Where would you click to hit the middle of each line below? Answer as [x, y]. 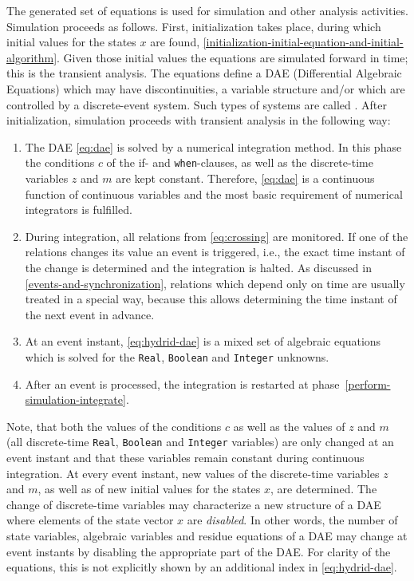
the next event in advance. [90, 314]
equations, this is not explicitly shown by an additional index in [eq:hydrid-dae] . [202, 567]
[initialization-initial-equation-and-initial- [303, 42]
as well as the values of [289, 426]
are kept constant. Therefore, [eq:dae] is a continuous [245, 178]
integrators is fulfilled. [79, 209]
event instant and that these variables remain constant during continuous [185, 458]
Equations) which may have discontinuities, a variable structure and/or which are [206, 88]
